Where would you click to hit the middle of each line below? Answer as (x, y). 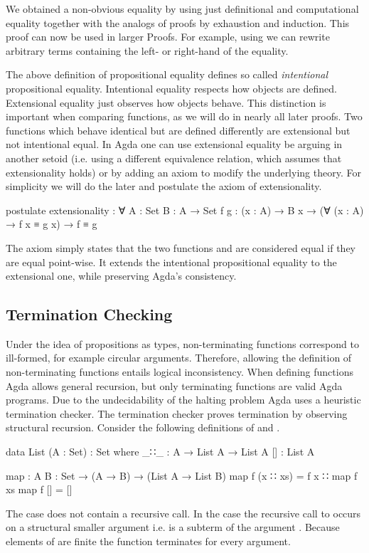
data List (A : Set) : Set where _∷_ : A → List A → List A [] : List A (160, 452)
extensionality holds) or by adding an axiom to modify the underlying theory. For (183, 172)
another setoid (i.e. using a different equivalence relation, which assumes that (174, 158)
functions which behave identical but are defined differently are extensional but (178, 130)
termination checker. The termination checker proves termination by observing (177, 413)
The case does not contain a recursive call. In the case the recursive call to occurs (183, 513)
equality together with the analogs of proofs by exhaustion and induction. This (178, 22)
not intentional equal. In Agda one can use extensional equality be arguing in (174, 144)
